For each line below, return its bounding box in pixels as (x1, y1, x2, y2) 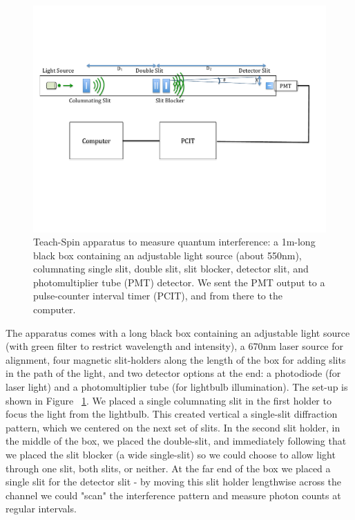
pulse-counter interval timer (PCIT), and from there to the (33, 288, 282, 303)
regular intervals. (6, 501, 77, 516)
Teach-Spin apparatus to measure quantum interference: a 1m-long (33, 234, 316, 249)
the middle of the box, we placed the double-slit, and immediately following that (6, 434, 347, 448)
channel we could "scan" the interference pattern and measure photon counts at (6, 488, 341, 502)
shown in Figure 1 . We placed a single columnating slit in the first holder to (6, 393, 332, 407)
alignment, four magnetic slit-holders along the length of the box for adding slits (6, 352, 346, 366)
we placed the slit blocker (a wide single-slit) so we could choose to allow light (6, 447, 336, 462)
